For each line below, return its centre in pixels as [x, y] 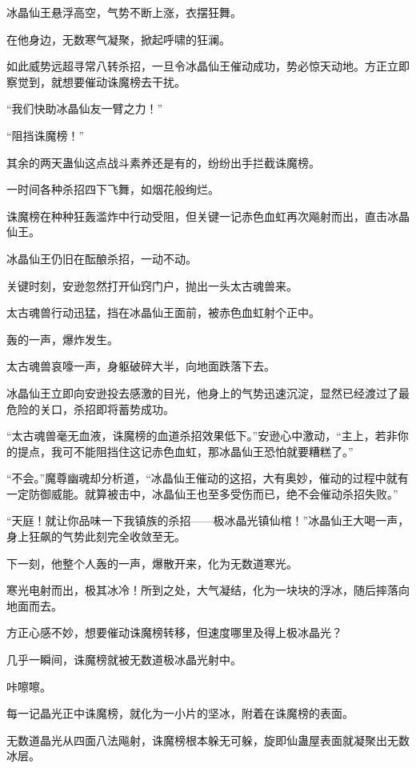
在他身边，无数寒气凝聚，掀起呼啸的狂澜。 [118, 39]
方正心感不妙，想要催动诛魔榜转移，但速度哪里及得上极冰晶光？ [174, 632]
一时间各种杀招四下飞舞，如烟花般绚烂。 [113, 189]
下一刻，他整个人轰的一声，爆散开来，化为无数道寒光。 [152, 563]
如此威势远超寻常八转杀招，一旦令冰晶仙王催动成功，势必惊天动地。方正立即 [208, 66]
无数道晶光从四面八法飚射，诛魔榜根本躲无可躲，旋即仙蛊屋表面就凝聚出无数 [208, 740]
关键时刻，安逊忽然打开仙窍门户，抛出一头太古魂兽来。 [152, 285]
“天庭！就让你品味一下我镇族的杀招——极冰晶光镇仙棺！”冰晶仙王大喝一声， [208, 520]
